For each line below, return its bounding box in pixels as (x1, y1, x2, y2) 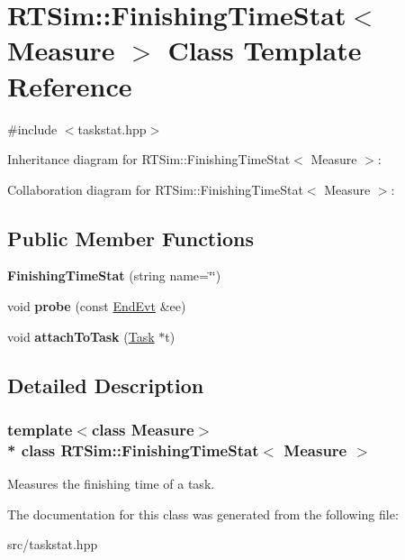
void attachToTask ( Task (7, 326, 155, 345)
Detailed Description (7, 371, 204, 399)
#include (7, 119, 58, 138)
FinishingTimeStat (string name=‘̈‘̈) (7, 266, 221, 285)
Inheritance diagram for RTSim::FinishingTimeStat (7, 150, 291, 169)
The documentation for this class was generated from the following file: (7, 504, 399, 523)
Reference (7, 67, 132, 104)
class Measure (91, 418, 194, 440)
